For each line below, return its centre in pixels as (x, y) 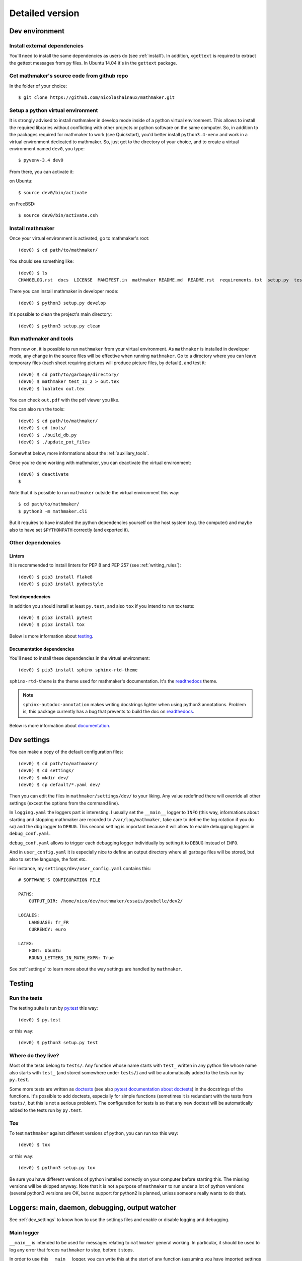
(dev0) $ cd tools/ (42, 428)
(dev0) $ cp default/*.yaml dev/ (59, 785)
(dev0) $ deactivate (44, 474)
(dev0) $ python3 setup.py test (58, 1043)
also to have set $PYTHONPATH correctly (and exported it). (69, 530)
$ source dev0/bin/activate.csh (58, 215)
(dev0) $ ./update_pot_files (54, 442)
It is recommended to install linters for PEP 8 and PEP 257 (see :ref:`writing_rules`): (95, 565)
